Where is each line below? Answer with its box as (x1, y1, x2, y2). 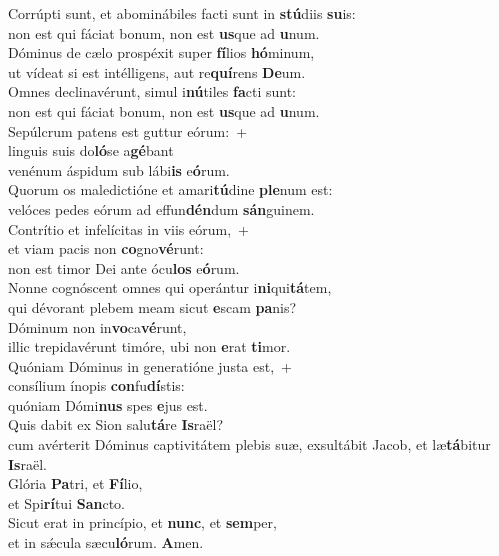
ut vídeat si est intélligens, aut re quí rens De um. (8, 61, 306, 82)
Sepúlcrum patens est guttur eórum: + (8, 120, 248, 141)
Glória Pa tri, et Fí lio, (8, 473, 143, 494)
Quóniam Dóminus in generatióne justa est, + (8, 355, 292, 376)
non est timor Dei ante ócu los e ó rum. (8, 257, 240, 278)
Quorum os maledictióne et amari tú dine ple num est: (8, 179, 333, 200)
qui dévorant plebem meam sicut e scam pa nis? (8, 296, 297, 317)
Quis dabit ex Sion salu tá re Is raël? (8, 414, 224, 435)
